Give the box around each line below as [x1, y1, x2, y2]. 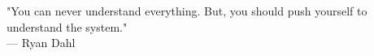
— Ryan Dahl [7, 34, 76, 51]
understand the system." [7, 18, 128, 35]
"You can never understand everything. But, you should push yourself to [7, 2, 367, 19]
